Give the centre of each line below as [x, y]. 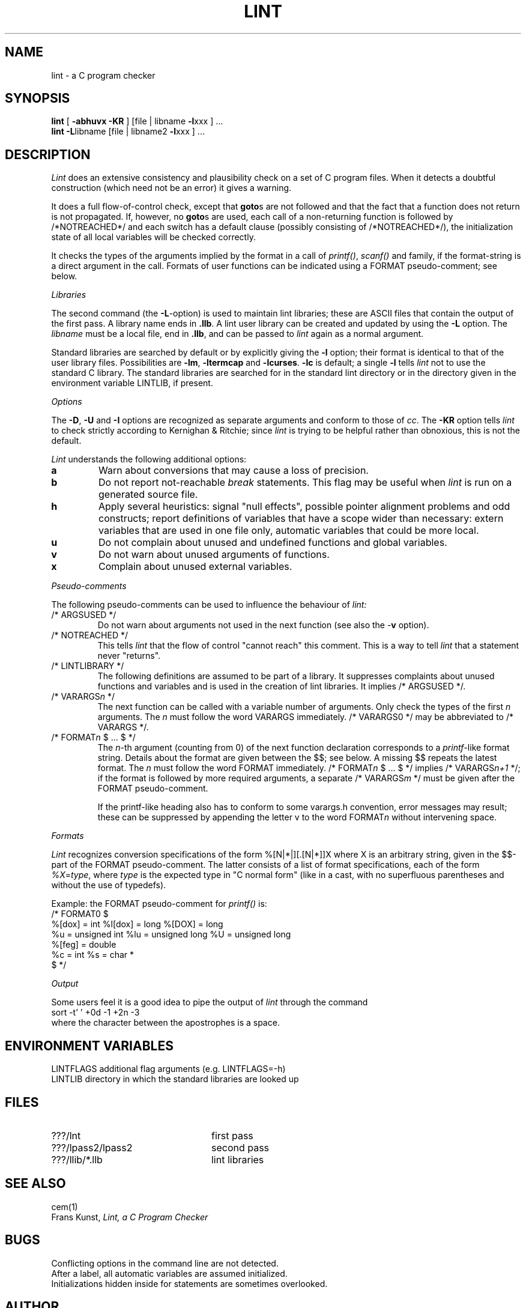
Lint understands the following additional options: [149, 459]
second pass [240, 1147]
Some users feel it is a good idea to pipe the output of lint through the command [210, 1002]
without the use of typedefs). [109, 885]
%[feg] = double [84, 945]
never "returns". [129, 656]
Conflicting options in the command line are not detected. [165, 1263]
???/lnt [66, 1135]
